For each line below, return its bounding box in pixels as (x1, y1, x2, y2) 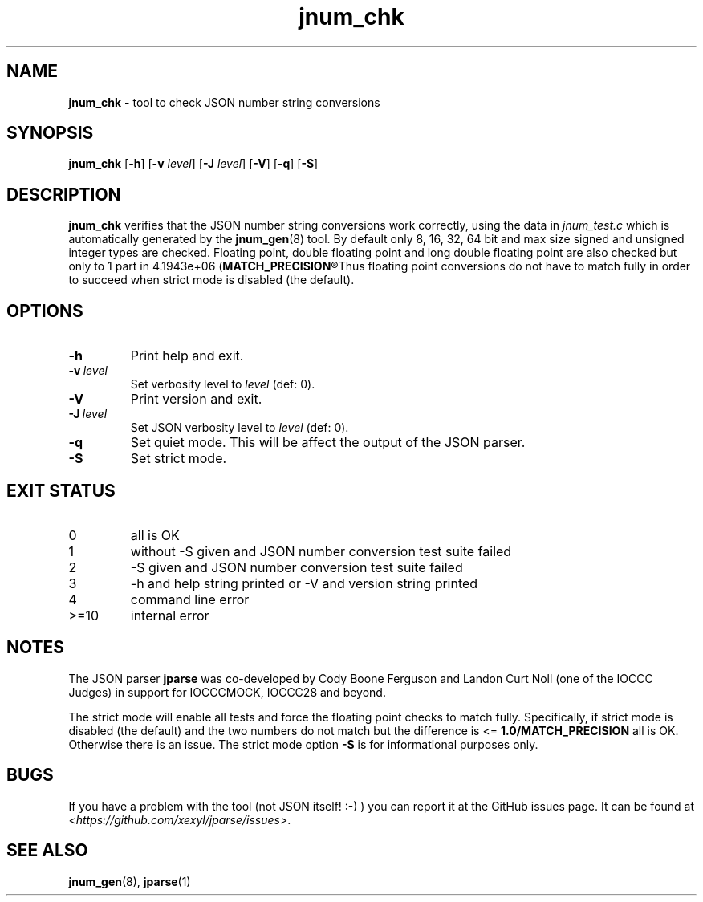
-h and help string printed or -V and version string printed (130, 575, 478, 591)
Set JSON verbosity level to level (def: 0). (130, 421, 349, 435)
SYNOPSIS (6, 123, 94, 144)
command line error (130, 591, 250, 607)
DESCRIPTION (6, 184, 121, 205)
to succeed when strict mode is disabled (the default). (68, 273, 355, 287)
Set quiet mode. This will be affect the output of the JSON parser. (130, 434, 526, 451)
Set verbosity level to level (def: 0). (130, 377, 315, 392)
